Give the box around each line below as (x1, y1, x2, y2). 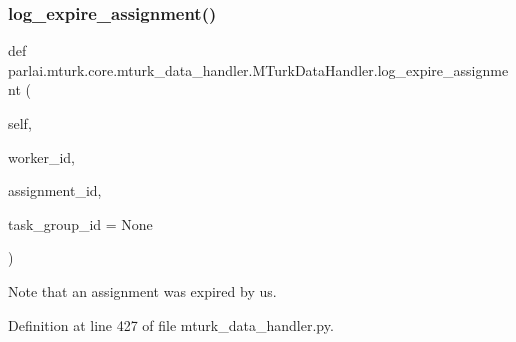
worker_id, (8, 146, 75, 167)
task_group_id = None (8, 213, 153, 234)
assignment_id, (8, 180, 102, 201)
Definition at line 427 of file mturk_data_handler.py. (8, 314, 334, 335)
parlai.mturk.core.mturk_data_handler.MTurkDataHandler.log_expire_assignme (8, 59, 509, 80)
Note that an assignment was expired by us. (8, 280, 277, 301)
